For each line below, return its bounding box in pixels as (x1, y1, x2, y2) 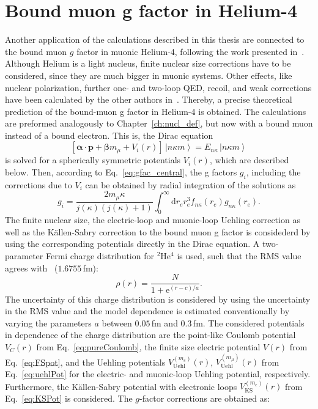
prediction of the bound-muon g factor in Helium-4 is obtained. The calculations (5, 105, 306, 117)
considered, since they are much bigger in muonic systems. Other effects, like (5, 68, 292, 81)
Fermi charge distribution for (45, 249, 154, 262)
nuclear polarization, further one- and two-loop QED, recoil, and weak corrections (5, 81, 312, 94)
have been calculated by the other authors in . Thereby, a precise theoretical (5, 93, 292, 106)
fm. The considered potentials (193, 316, 305, 329)
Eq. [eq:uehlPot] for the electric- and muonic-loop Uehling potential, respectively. (5, 367, 311, 380)
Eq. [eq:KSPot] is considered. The (5, 391, 133, 404)
